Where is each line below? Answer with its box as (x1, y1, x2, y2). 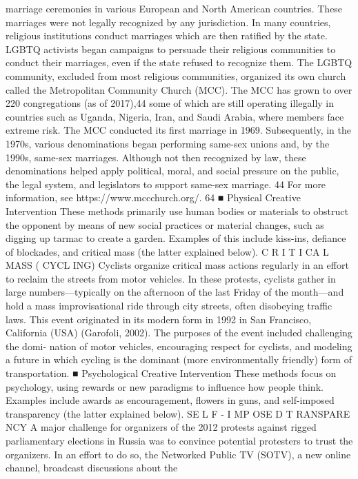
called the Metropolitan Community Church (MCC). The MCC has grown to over (6, 82, 352, 96)
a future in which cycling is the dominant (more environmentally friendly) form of (6, 352, 352, 367)
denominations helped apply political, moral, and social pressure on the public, (6, 163, 339, 178)
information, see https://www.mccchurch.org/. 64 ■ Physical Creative (6, 190, 301, 205)
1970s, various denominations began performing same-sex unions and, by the (6, 136, 330, 150)
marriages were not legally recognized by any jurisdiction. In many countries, (6, 14, 331, 29)
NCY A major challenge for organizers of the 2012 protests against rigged (6, 420, 317, 434)
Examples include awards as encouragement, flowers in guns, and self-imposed (6, 393, 335, 407)
